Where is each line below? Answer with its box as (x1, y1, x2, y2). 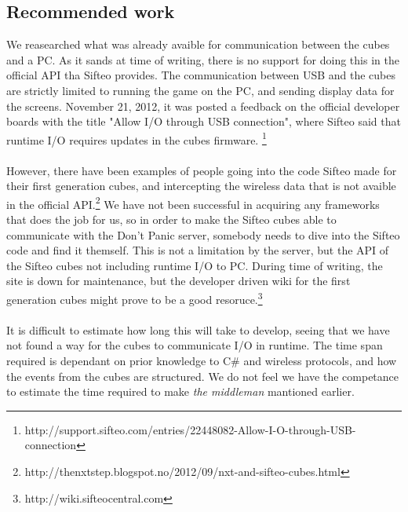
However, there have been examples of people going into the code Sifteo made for (6, 162, 397, 178)
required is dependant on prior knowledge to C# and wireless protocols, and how (6, 353, 397, 369)
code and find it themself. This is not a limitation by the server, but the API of (6, 242, 389, 258)
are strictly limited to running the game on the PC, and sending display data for (6, 82, 395, 98)
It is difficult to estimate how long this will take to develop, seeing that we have (6, 321, 390, 338)
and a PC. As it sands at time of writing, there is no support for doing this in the (6, 51, 399, 68)
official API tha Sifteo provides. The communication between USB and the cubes (6, 67, 396, 83)
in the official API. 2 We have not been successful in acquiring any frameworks (6, 193, 380, 212)
